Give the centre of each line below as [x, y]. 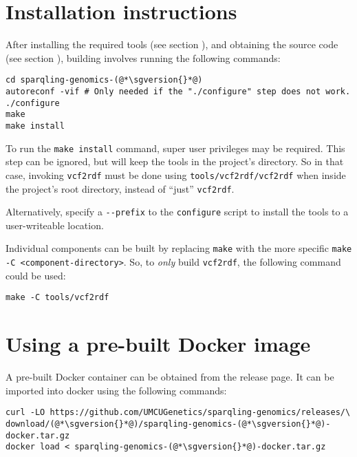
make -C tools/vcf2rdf [57, 298]
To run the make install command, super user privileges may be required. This [175, 148]
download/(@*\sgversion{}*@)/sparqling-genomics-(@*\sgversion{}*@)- [168, 424]
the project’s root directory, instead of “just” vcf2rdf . [120, 188]
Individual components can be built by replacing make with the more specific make [179, 248]
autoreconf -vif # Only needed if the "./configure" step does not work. [178, 91]
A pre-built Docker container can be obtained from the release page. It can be [170, 377]
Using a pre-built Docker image [158, 344]
